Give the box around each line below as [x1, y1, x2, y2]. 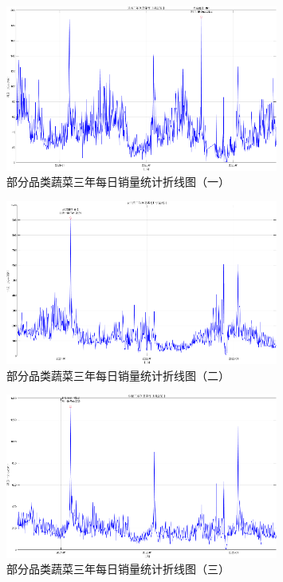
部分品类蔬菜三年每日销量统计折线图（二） [6, 366, 230, 383]
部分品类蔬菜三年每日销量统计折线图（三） [6, 560, 230, 577]
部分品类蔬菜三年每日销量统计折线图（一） [6, 173, 230, 190]
